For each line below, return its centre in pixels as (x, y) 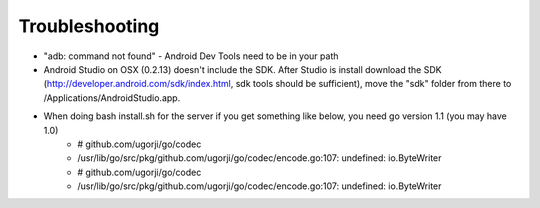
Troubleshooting (89, 26)
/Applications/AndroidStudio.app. (112, 97)
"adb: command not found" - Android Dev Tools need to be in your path (191, 56)
